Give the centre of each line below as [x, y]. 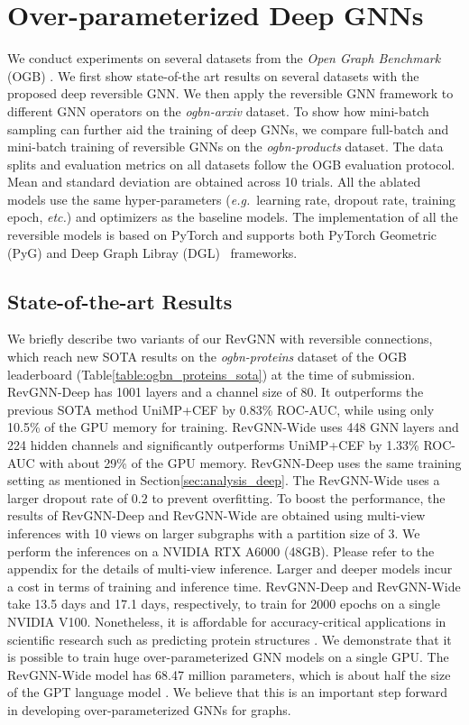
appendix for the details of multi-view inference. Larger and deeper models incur [230, 569]
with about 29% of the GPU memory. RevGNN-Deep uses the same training [250, 462]
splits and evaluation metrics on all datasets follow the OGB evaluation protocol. [231, 164]
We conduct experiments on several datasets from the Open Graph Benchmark [224, 58]
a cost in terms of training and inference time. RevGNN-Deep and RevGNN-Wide [234, 586]
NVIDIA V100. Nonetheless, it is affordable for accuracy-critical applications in [227, 621]
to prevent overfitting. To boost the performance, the [299, 497]
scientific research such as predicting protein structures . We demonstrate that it [230, 639]
